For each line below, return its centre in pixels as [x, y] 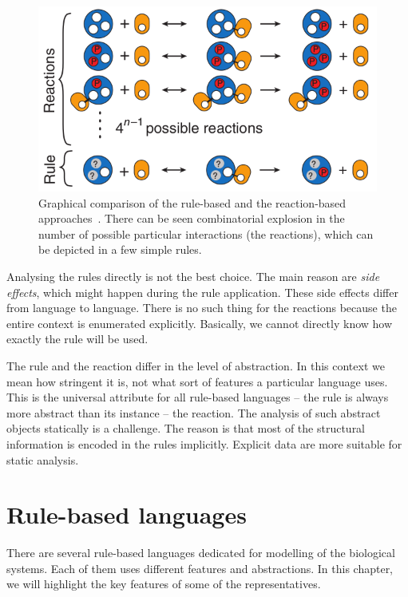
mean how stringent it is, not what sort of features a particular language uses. [197, 381]
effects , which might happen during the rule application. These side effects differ [202, 292]
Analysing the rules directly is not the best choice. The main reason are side [193, 276]
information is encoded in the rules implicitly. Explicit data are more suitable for [204, 443]
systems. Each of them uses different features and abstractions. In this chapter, [200, 568]
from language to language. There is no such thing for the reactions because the [202, 308]
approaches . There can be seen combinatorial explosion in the [192, 218]
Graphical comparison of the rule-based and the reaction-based [192, 202]
